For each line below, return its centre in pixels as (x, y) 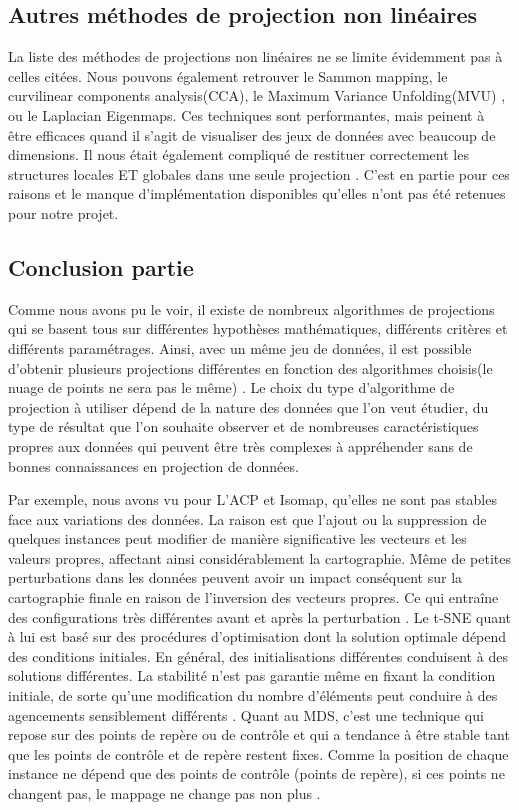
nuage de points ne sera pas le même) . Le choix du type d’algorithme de (231, 387)
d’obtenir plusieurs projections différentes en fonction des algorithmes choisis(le (250, 367)
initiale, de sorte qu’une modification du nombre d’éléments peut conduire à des (253, 695)
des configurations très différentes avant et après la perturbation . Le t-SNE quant (260, 616)
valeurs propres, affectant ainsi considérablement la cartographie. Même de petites (260, 557)
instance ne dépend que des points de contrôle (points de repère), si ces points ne (256, 773)
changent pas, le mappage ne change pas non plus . (164, 793)
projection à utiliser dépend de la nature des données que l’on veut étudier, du (248, 406)
